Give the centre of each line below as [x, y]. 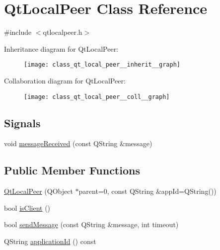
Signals [22, 123]
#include [18, 32]
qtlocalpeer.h [63, 32]
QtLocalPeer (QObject [38, 191]
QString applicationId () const [50, 241]
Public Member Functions [72, 170]
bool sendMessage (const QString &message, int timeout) [91, 224]
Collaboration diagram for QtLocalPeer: [65, 80]
